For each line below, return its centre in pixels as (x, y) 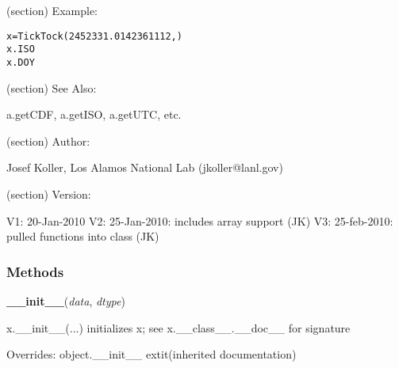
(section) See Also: (52, 87)
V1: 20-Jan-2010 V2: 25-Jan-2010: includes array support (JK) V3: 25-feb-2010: (200, 220)
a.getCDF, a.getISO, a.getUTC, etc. (94, 114)
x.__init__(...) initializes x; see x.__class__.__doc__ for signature (178, 327)
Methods (35, 271)
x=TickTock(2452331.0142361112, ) (94, 36)
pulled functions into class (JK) (83, 236)
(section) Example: (52, 10)
